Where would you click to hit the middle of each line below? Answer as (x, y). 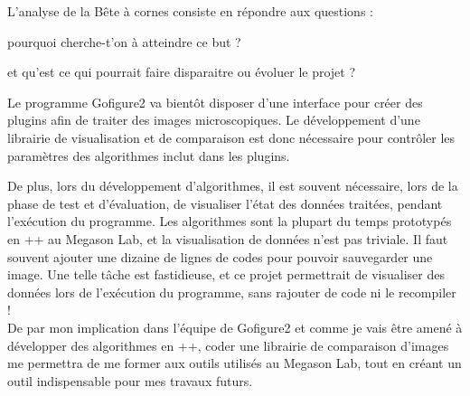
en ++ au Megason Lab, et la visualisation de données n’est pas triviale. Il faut (228, 238)
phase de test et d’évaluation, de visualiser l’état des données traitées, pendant (225, 203)
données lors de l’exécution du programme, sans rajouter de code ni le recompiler (232, 292)
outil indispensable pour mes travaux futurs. (130, 380)
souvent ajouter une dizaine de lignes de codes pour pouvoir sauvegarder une (220, 256)
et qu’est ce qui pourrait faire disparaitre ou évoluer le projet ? (182, 72)
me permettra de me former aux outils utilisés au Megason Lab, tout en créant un (235, 363)
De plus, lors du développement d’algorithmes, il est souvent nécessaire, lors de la (233, 186)
